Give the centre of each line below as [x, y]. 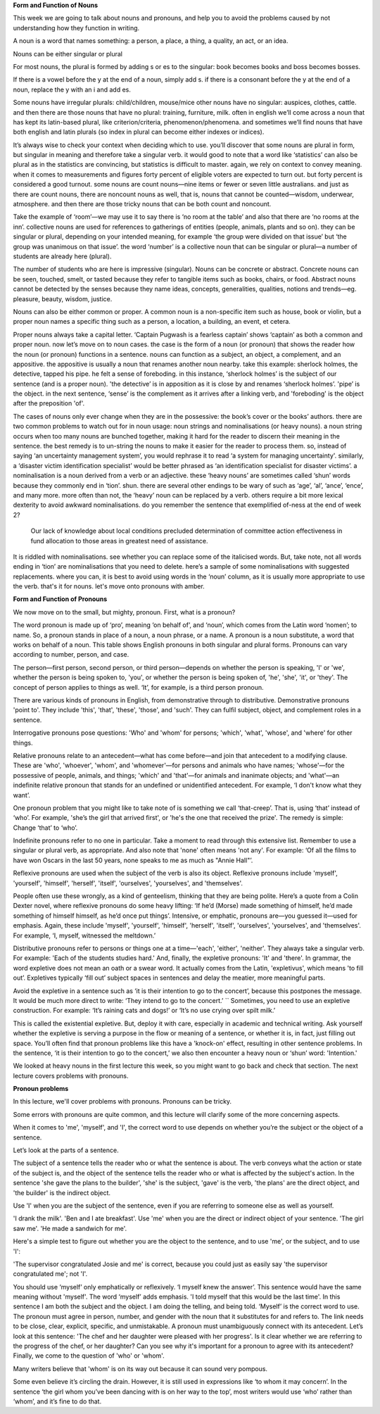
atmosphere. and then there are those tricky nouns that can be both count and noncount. [142, 204]
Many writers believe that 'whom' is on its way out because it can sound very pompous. [140, 1368]
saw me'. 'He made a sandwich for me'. [70, 1228]
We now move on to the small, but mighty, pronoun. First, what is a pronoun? [124, 612]
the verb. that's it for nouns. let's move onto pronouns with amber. [109, 586]
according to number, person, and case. [71, 655]
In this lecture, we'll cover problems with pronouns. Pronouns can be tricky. [122, 1101]
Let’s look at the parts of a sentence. [66, 1150]
